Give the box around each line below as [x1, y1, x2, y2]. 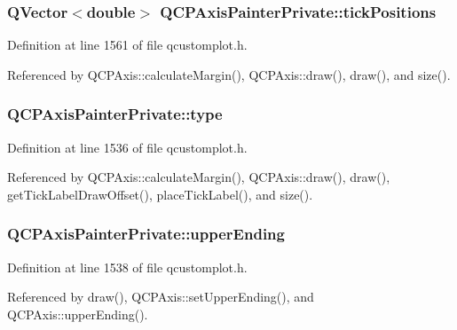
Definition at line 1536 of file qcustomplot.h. [7, 137, 248, 156]
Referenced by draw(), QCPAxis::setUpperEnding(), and [7, 287, 314, 306]
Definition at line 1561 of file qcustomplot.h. [7, 35, 248, 54]
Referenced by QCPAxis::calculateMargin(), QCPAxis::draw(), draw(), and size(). [7, 65, 451, 83]
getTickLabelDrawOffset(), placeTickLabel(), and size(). [7, 185, 313, 203]
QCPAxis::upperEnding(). [7, 304, 148, 323]
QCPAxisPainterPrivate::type [7, 103, 223, 125]
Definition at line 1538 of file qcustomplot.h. [7, 257, 248, 276]
